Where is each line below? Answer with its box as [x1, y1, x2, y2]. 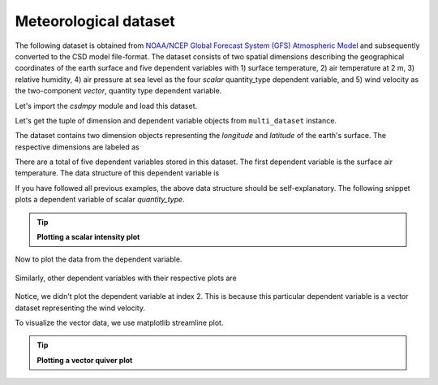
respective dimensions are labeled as [15, 142, 140, 152]
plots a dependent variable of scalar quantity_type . [15, 195, 186, 205]
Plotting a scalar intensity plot [36, 232, 140, 242]
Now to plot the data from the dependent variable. [15, 254, 182, 264]
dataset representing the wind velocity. [15, 303, 146, 313]
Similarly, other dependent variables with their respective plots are [15, 273, 237, 283]
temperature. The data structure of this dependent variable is [15, 168, 220, 178]
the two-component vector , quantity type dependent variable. [15, 86, 222, 96]
